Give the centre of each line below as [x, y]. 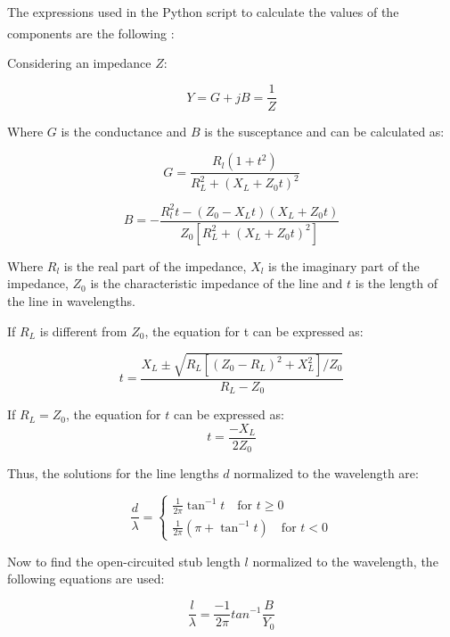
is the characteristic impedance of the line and [217, 283]
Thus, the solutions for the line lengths [113, 473]
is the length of [396, 283]
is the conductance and [124, 131]
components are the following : [91, 33]
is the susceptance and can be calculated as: [324, 131]
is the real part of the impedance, [155, 265]
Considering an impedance [79, 62]
